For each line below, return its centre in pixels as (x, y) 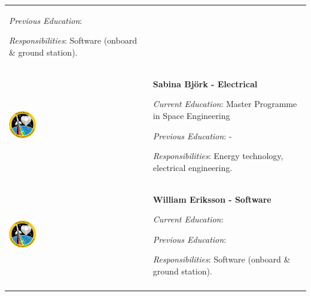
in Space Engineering (191, 115)
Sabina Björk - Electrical (205, 83)
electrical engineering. (193, 167)
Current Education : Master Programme (225, 104)
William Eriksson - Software (212, 199)
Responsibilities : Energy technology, (218, 156)
